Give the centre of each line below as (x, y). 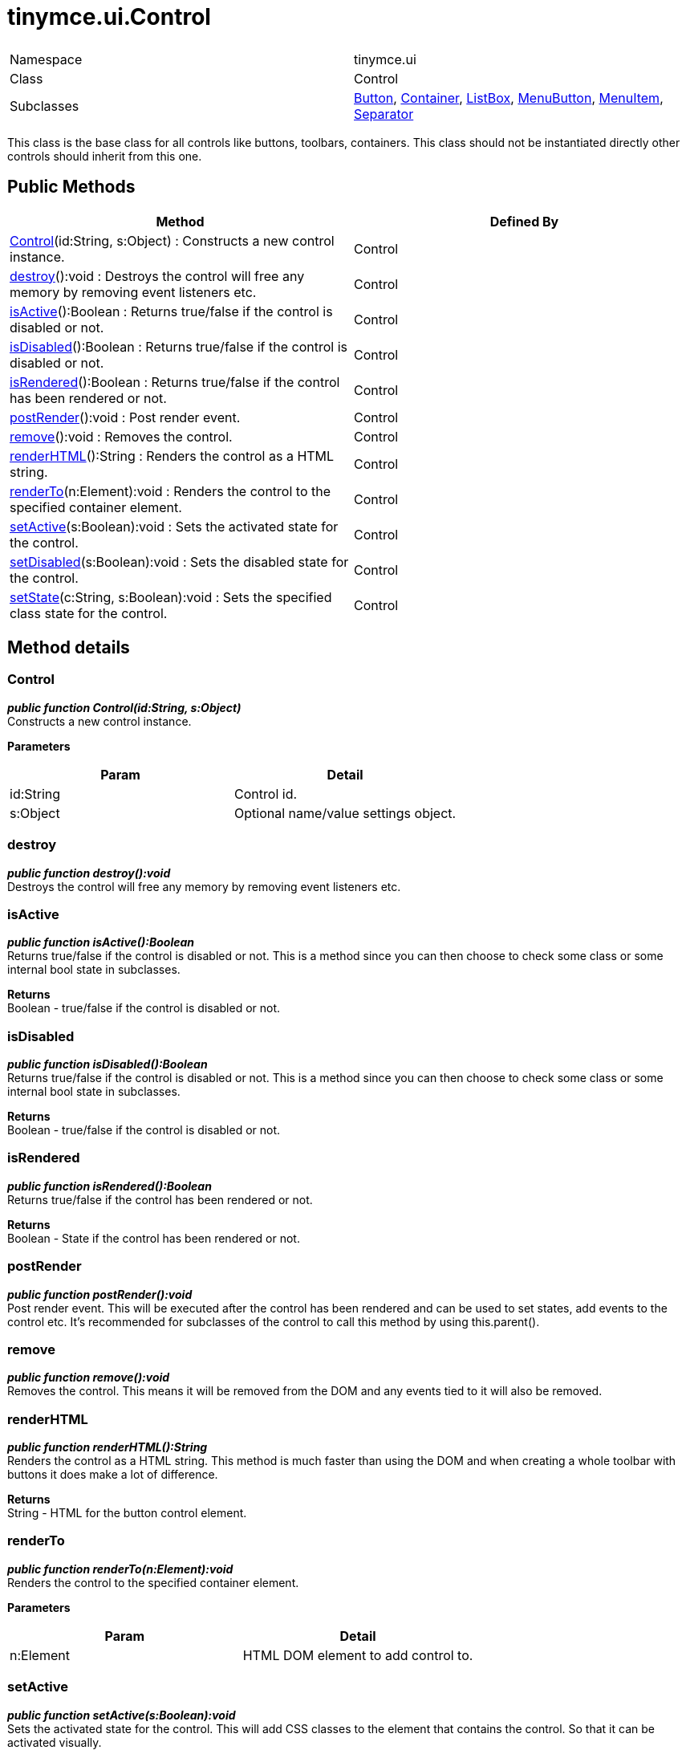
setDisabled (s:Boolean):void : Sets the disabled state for (179, 562)
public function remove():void (89, 1378)
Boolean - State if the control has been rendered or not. (154, 1238)
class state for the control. (89, 613)
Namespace (46, 59)
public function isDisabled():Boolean (108, 1064)
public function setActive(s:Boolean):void (122, 1715)
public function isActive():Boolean (101, 942)
